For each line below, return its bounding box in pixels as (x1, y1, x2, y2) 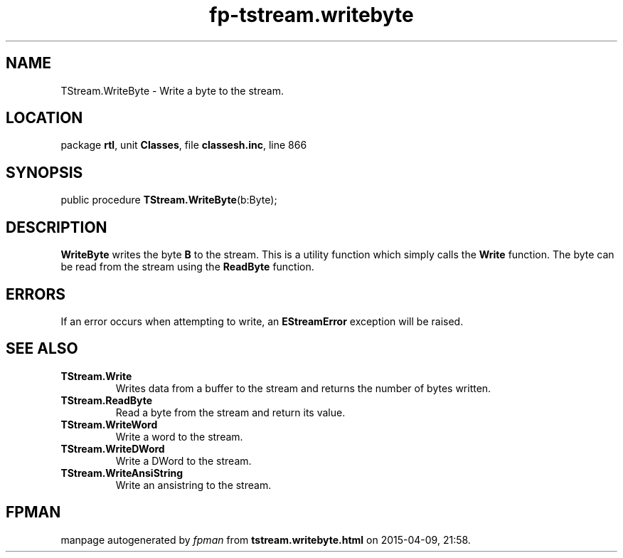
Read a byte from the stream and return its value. (115, 406, 346, 418)
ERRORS (6, 285, 66, 303)
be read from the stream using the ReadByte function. (60, 260, 314, 273)
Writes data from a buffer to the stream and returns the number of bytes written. (115, 381, 491, 394)
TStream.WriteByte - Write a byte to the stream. (60, 84, 284, 97)
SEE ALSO (6, 339, 78, 358)
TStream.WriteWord (60, 418, 158, 431)
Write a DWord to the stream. (115, 454, 252, 467)
